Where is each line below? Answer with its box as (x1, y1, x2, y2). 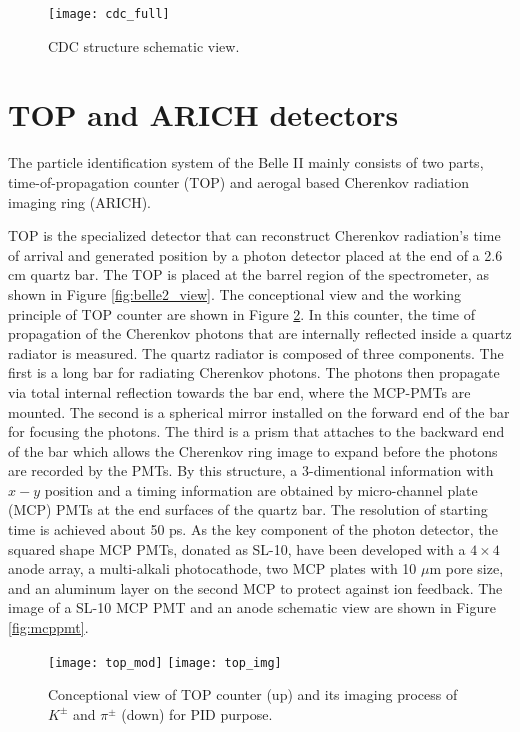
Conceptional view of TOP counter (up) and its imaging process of (48, 684, 458, 705)
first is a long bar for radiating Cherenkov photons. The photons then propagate (8, 362, 500, 383)
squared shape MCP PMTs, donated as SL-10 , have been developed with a (8, 538, 466, 559)
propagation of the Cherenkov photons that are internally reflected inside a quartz (8, 323, 512, 344)
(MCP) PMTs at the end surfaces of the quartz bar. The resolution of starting (8, 499, 488, 520)
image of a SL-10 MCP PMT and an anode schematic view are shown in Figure (8, 597, 496, 618)
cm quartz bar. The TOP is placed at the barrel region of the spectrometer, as (8, 264, 489, 285)
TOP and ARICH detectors (8, 94, 399, 135)
